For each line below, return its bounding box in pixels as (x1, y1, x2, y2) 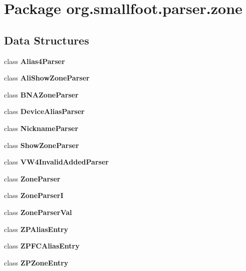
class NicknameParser (4, 122, 79, 133)
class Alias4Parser (4, 55, 65, 66)
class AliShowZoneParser (4, 72, 90, 83)
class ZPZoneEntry (4, 257, 69, 267)
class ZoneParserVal (4, 206, 72, 217)
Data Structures (4, 32, 89, 47)
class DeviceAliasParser (4, 106, 85, 116)
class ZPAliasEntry (4, 223, 69, 234)
